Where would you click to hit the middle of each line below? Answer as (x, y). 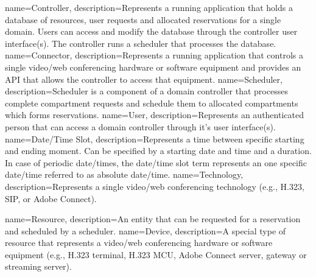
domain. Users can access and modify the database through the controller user (151, 31)
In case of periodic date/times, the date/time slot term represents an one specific (156, 162)
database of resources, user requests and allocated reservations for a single (143, 19)
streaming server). (38, 266)
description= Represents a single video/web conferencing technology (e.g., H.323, (155, 186)
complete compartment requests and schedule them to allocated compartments (152, 103)
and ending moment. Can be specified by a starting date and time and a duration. (158, 151)
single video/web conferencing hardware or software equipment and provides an (153, 67)
